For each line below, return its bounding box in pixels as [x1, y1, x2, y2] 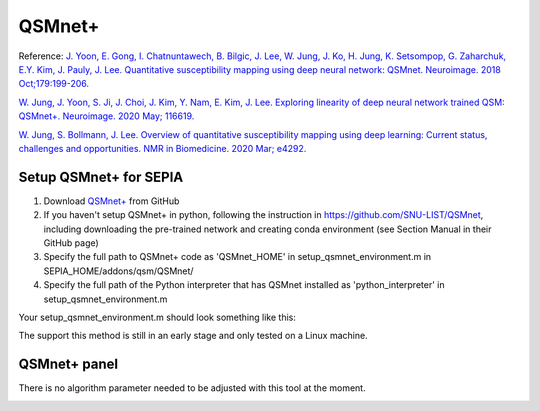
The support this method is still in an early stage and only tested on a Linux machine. [18, 330, 369, 342]
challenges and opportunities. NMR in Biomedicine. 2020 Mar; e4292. [18, 142, 307, 154]
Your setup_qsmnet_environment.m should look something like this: [18, 311, 297, 323]
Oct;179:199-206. [18, 78, 90, 90]
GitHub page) [43, 236, 99, 249]
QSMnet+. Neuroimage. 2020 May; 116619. [18, 110, 195, 122]
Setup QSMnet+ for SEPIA [18, 168, 184, 185]
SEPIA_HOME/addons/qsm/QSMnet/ [43, 265, 194, 277]
